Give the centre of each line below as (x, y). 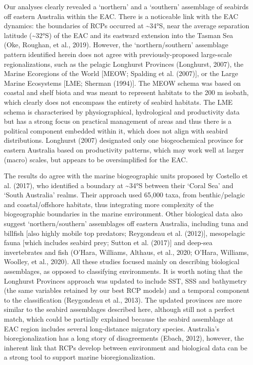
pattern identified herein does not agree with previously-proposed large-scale (118, 54)
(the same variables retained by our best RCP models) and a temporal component (127, 290)
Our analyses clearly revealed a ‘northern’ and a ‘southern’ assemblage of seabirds (126, 6)
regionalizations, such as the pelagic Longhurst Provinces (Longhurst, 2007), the (124, 64)
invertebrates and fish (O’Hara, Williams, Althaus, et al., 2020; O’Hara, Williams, (126, 252)
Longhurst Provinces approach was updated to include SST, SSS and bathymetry (126, 280)
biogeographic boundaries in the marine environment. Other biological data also (123, 214)
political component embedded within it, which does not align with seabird (116, 130)
